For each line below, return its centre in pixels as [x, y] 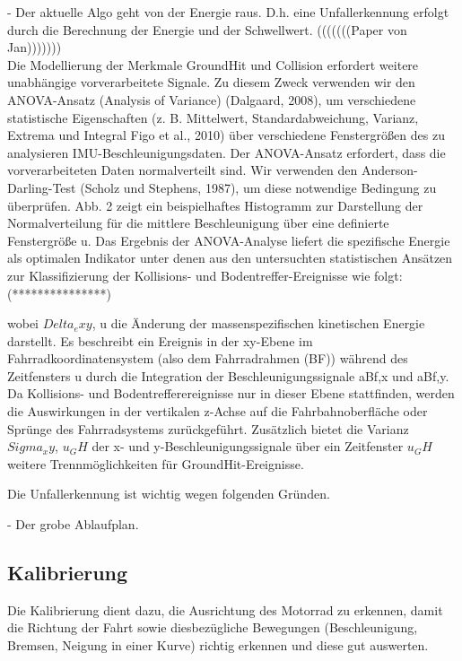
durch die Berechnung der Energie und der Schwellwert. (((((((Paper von [207, 29]
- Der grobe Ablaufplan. [73, 524]
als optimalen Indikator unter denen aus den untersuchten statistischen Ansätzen [230, 258]
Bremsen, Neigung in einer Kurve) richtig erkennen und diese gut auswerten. [218, 645]
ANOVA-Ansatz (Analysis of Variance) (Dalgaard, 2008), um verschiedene [212, 99]
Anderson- [389, 170]
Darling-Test [42, 187]
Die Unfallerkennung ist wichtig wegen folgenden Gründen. [169, 494]
